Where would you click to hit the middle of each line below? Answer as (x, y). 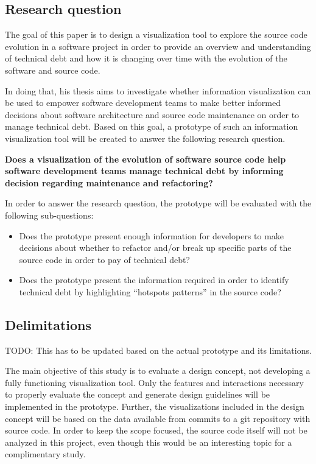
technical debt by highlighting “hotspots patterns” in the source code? (150, 291)
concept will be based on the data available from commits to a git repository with (158, 418)
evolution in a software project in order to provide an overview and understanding (158, 46)
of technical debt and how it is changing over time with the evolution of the (146, 58)
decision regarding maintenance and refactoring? (109, 182)
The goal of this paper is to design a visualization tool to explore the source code (156, 34)
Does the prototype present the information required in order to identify (154, 280)
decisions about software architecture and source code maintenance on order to (152, 114)
